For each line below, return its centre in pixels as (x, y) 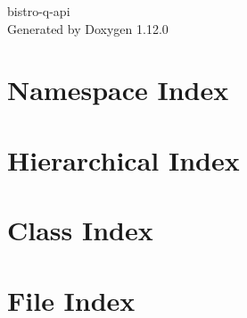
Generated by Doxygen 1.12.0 (88, 28)
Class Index (80, 230)
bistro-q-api (39, 11)
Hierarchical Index (123, 159)
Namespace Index (118, 90)
